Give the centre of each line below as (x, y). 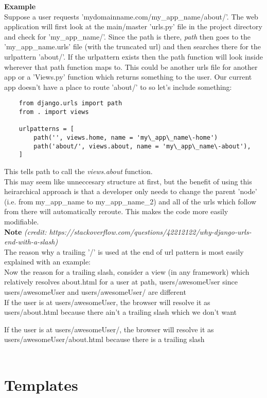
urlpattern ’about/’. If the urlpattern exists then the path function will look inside (133, 56)
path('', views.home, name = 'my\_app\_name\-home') (126, 137)
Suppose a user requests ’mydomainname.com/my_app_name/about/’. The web (131, 16)
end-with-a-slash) (31, 242)
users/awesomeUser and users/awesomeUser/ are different (95, 292)
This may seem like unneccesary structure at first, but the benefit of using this (128, 181)
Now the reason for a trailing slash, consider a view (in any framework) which (127, 271)
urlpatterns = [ (47, 129)
